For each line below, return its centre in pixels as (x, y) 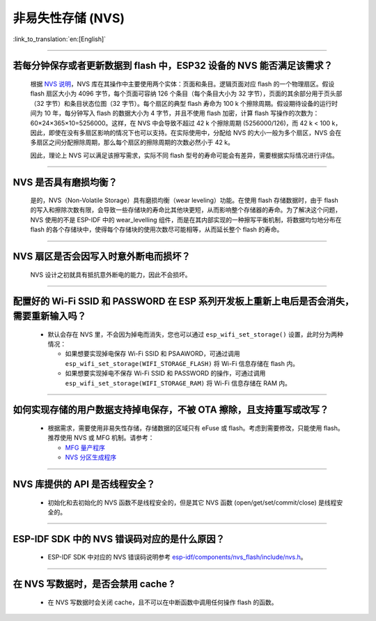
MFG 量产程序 (85, 447)
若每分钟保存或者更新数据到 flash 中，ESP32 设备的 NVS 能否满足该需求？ (173, 66)
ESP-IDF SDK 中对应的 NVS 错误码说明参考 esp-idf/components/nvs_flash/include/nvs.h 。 (177, 557)
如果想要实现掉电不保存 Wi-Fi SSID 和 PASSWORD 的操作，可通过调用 (165, 374)
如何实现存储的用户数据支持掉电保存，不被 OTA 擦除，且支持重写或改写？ (171, 410)
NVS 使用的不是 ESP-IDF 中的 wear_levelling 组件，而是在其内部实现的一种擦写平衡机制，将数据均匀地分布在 (186, 220)
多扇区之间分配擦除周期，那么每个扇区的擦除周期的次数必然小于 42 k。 (132, 142)
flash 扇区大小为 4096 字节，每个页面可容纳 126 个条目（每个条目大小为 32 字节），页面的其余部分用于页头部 (186, 93)
